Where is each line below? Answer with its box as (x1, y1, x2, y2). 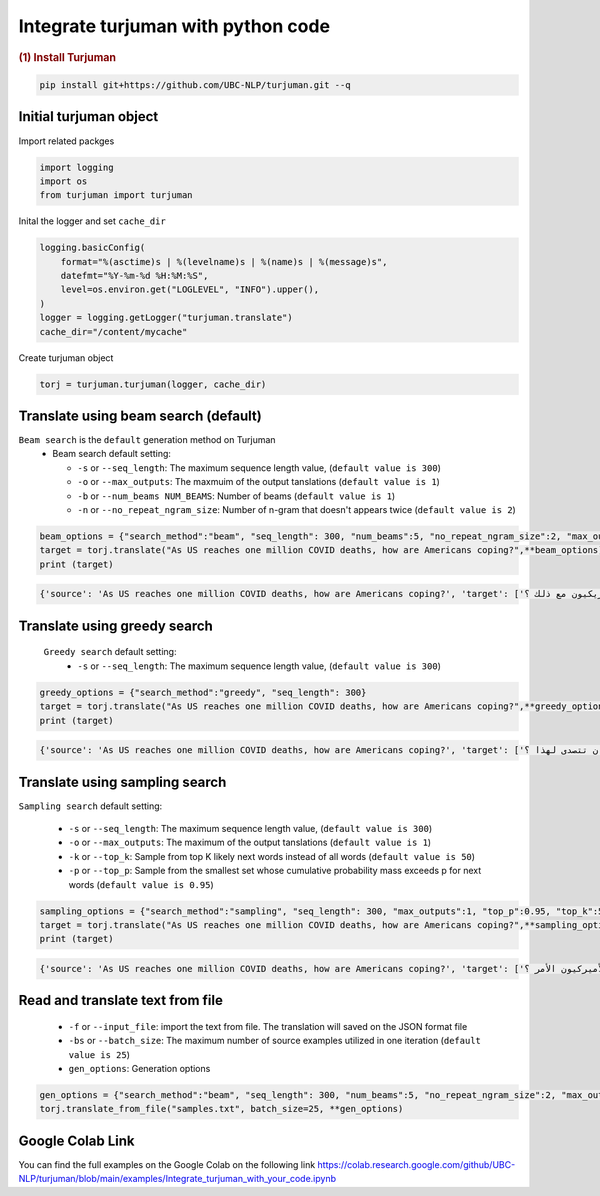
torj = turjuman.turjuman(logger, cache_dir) (39, 378, 267, 390)
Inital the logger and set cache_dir (18, 215, 167, 227)
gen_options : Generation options (68, 1063, 211, 1075)
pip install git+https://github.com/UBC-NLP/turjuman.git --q (39, 80, 351, 91)
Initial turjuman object (18, 108, 159, 125)
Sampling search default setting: (18, 800, 163, 812)
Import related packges (18, 135, 115, 147)
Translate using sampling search (18, 773, 227, 790)
